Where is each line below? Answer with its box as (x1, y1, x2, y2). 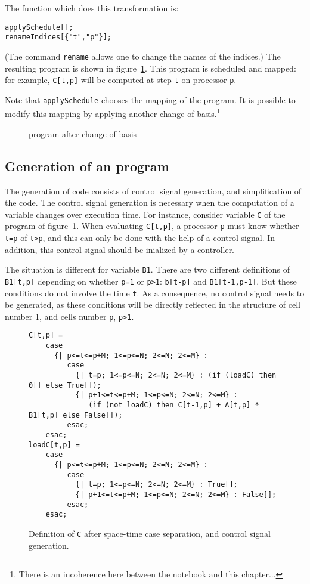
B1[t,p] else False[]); (29, 410, 123, 419)
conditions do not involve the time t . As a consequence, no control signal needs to (5, 286, 305, 299)
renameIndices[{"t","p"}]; (5, 33, 111, 42)
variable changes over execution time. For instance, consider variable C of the (5, 208, 286, 220)
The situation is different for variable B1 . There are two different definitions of (5, 263, 290, 276)
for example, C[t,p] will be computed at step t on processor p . (5, 73, 237, 86)
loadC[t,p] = (29, 440, 80, 449)
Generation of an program (5, 156, 169, 175)
